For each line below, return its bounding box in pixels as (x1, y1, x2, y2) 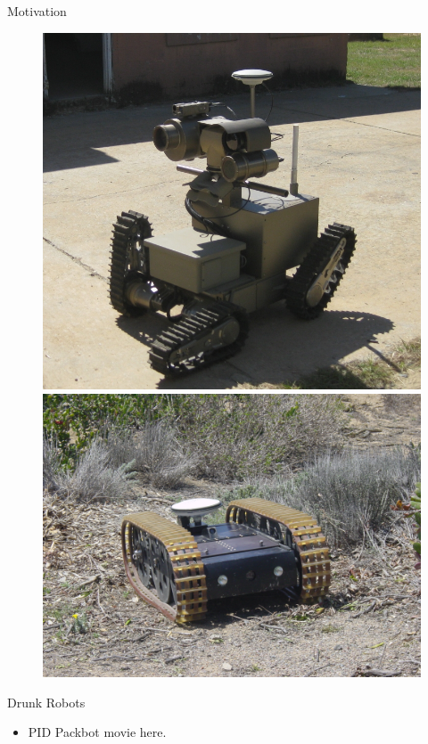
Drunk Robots (7, 692, 86, 711)
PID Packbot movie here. (28, 723, 167, 741)
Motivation (7, 2, 67, 20)
